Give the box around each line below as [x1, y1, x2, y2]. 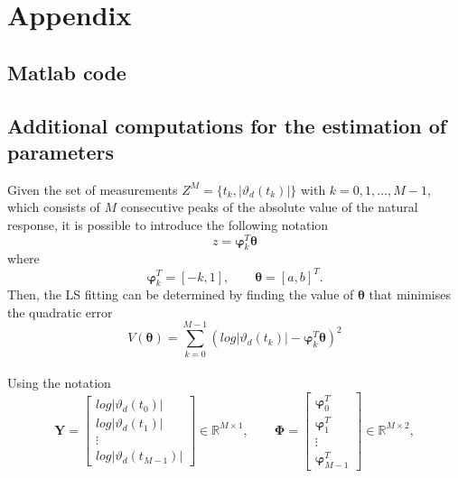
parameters [7, 137, 114, 165]
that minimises [369, 285, 451, 304]
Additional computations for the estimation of [7, 111, 447, 139]
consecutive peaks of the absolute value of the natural [120, 198, 418, 216]
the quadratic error [7, 302, 113, 321]
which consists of [7, 198, 100, 216]
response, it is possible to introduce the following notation [7, 215, 329, 234]
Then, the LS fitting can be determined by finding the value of [7, 285, 354, 304]
